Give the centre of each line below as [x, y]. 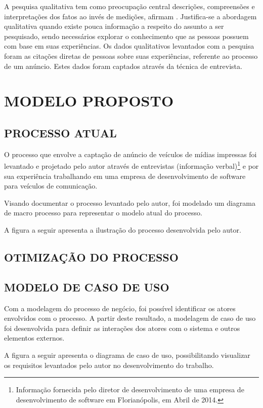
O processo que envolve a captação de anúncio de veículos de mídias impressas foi [130, 154]
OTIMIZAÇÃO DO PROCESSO [91, 257]
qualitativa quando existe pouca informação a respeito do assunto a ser [114, 26]
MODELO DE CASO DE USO [87, 287]
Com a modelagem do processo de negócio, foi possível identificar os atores [120, 308]
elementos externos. [34, 338]
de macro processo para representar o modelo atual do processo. [103, 213]
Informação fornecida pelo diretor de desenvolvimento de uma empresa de [130, 390]
